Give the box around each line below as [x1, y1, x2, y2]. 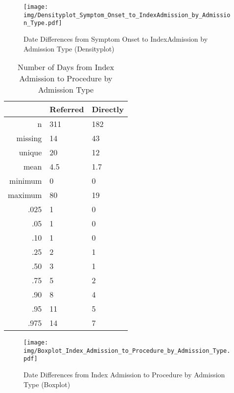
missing [16, 132, 42, 144]
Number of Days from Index [18, 61, 114, 73]
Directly [92, 103, 124, 115]
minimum [9, 175, 42, 187]
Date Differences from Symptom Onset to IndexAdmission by [23, 33, 208, 44]
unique [19, 147, 42, 158]
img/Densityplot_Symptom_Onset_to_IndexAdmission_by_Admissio [23, 11, 231, 19]
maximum [8, 189, 42, 201]
